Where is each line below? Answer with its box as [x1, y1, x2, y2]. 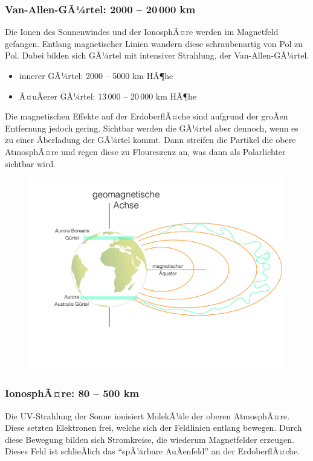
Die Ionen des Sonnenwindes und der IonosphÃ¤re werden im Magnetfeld [5, 25, 279, 38]
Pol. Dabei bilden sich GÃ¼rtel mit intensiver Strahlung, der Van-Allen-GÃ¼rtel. [5, 49, 309, 62]
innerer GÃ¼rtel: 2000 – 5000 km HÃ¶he [19, 69, 173, 81]
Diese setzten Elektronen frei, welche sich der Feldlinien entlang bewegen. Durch [5, 421, 302, 434]
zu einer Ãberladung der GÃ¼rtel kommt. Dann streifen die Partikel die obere [5, 133, 296, 146]
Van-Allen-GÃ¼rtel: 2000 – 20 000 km [5, 1, 196, 16]
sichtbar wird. [5, 157, 56, 170]
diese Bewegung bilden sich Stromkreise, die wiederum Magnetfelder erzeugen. [5, 433, 294, 445]
